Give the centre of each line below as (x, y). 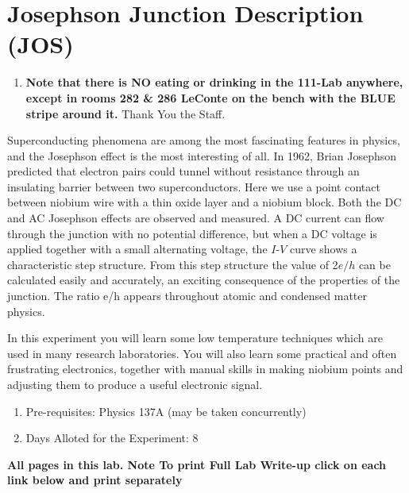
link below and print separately (95, 480)
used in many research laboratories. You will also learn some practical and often (202, 353)
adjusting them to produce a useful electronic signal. (135, 384)
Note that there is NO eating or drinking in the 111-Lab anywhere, (214, 82)
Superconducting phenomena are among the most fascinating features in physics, (204, 140)
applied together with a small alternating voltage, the (137, 249)
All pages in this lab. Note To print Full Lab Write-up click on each (197, 464)
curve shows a (323, 249)
